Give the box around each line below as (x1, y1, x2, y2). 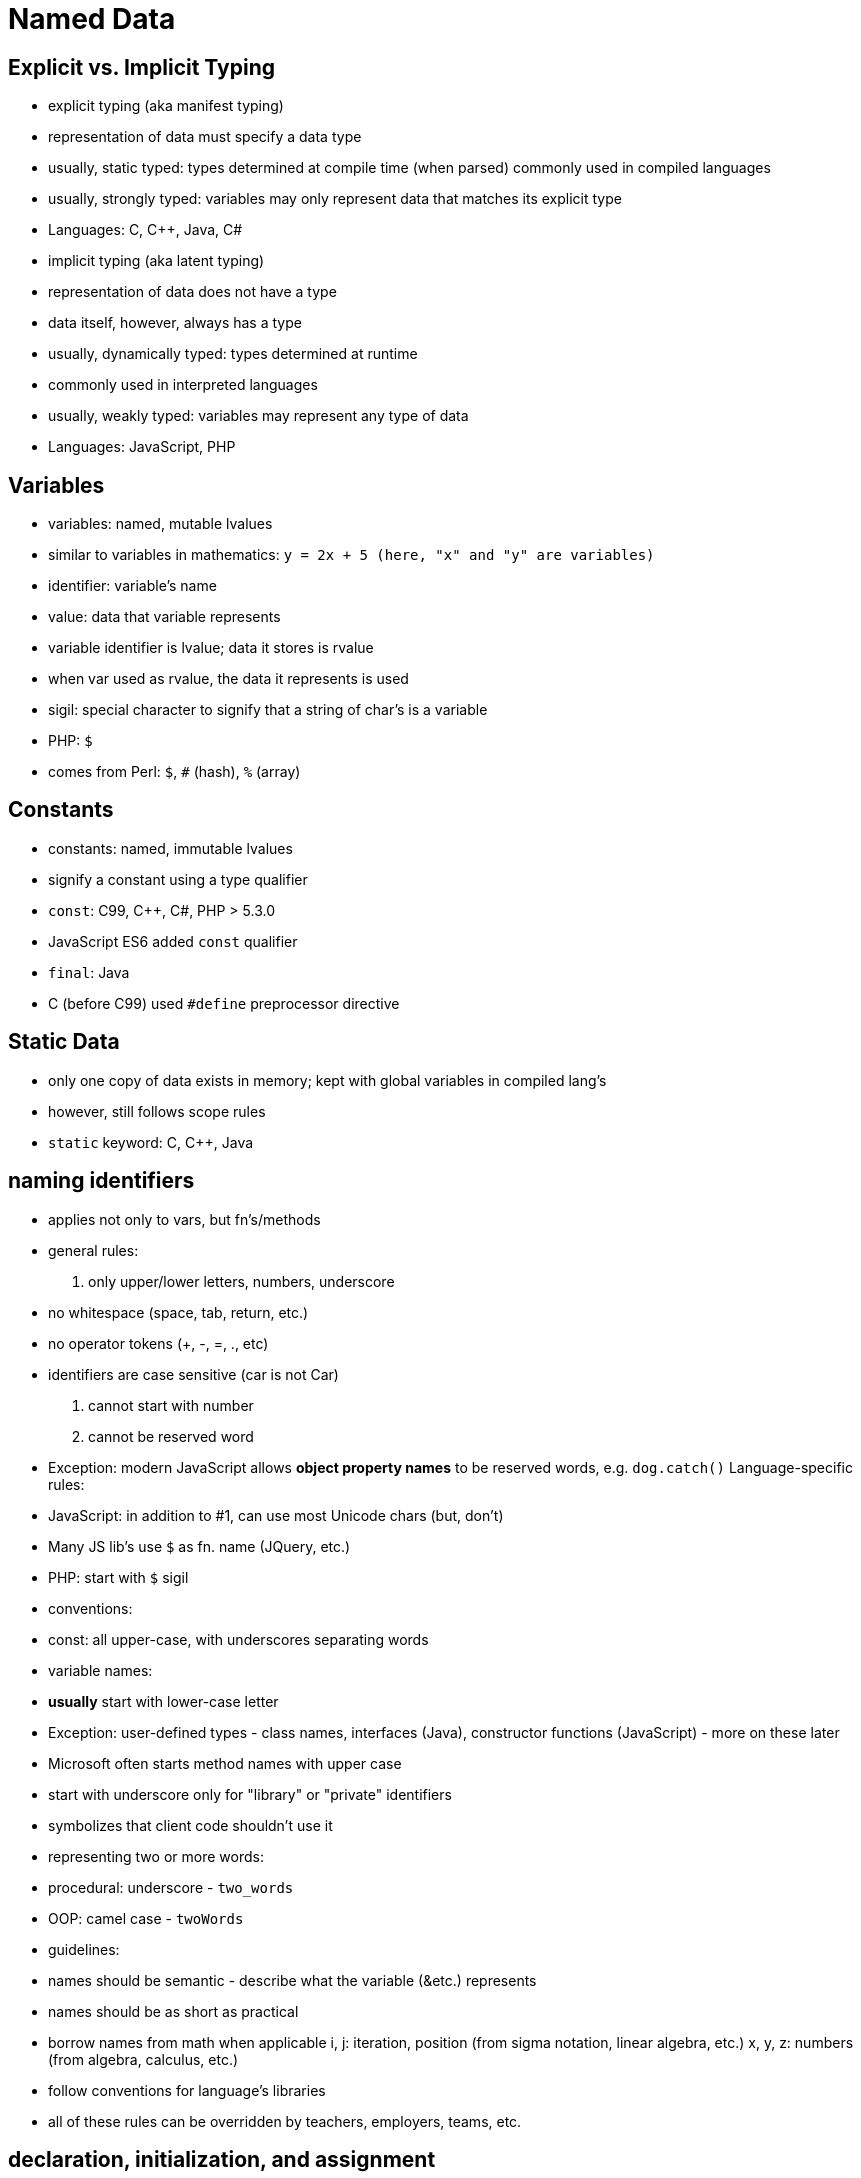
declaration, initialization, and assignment (8, 2146, 436, 2172)
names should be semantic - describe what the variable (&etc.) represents (48, 1971, 537, 1989)
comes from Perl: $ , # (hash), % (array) (48, 763, 301, 781)
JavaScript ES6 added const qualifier (48, 932, 298, 950)
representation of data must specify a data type (48, 128, 362, 146)
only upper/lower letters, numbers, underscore (88, 1272, 395, 1290)
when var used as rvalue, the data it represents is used (48, 670, 409, 688)
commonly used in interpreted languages (48, 376, 318, 394)
